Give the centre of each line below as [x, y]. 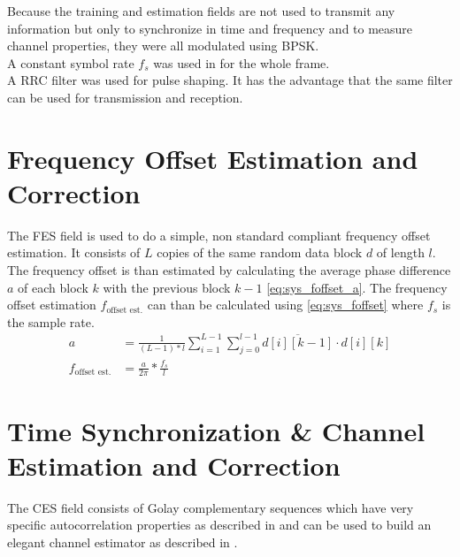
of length [400, 252]
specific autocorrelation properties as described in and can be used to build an [219, 525]
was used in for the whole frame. [241, 62]
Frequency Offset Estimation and [213, 158]
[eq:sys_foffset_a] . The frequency [357, 287]
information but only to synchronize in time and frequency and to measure [210, 28]
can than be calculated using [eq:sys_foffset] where [285, 305]
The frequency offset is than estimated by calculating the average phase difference [229, 270]
